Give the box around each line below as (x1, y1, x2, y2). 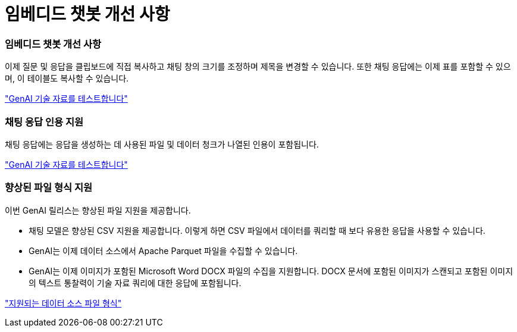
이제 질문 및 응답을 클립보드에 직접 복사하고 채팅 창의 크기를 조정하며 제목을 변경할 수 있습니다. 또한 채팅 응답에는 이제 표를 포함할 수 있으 (5, 61, 511, 72)
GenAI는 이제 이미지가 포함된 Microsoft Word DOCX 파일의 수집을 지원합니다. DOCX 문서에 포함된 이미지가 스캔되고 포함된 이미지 (29, 265, 513, 276)
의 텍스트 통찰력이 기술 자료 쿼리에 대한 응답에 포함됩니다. (29, 277, 242, 288)
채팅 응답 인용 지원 (5, 115, 84, 128)
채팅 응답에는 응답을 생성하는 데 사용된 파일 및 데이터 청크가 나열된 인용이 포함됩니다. (5, 139, 319, 149)
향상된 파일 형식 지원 (5, 181, 93, 194)
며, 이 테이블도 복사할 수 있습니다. (5, 73, 129, 84)
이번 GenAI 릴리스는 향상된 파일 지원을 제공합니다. (5, 205, 191, 215)
